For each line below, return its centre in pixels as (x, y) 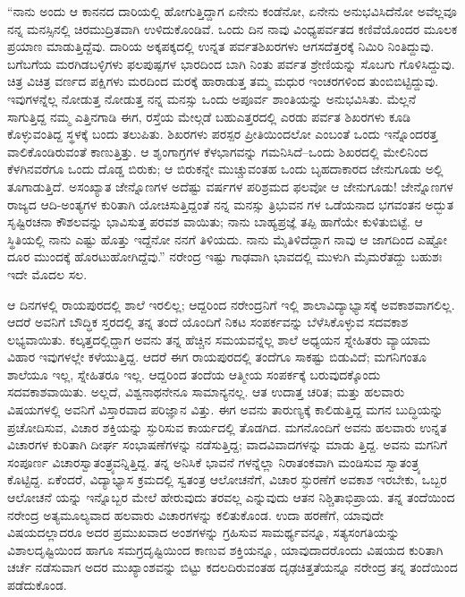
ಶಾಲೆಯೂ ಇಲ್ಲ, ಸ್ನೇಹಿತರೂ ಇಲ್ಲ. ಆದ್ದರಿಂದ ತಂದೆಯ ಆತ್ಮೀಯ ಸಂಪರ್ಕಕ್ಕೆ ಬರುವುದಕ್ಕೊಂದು (194, 374)
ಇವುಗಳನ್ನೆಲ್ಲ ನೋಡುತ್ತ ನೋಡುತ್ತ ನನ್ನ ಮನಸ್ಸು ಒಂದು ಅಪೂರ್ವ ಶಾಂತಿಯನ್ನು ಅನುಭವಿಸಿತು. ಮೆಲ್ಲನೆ (212, 98)
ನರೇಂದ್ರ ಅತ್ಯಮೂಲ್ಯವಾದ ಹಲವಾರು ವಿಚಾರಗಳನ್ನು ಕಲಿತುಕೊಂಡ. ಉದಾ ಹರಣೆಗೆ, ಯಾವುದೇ (196, 514)
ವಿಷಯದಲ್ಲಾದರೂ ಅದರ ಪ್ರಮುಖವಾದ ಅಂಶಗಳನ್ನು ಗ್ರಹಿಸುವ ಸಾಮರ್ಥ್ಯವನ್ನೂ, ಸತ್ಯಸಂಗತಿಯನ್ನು (203, 532)
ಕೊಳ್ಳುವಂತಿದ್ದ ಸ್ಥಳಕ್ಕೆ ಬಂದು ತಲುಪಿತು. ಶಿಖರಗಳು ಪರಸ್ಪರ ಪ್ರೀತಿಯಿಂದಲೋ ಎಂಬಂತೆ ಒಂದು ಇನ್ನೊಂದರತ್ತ (223, 134)
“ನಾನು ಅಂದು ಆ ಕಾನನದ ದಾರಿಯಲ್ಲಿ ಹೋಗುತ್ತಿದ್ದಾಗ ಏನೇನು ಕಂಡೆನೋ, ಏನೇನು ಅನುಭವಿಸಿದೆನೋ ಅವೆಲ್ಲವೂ (232, 11)
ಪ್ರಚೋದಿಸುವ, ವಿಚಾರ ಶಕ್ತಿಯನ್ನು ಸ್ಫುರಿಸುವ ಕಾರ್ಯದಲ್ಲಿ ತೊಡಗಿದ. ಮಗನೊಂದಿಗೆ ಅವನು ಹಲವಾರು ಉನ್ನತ (227, 426)
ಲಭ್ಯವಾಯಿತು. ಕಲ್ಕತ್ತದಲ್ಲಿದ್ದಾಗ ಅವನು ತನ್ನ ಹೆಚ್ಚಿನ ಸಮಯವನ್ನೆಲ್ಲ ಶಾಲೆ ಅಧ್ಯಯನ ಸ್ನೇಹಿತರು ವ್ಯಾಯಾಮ (219, 339)
